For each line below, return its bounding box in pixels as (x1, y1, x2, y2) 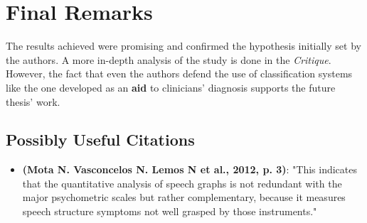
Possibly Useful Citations (6, 129, 195, 151)
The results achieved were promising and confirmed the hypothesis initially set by (6, 38, 361, 53)
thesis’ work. (6, 94, 60, 109)
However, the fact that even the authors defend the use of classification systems (6, 66, 353, 81)
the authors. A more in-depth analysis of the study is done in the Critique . (6, 52, 331, 67)
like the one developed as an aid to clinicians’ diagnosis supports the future (6, 80, 336, 94)
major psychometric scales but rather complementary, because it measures (22, 190, 346, 205)
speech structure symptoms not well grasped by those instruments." (22, 204, 317, 219)
